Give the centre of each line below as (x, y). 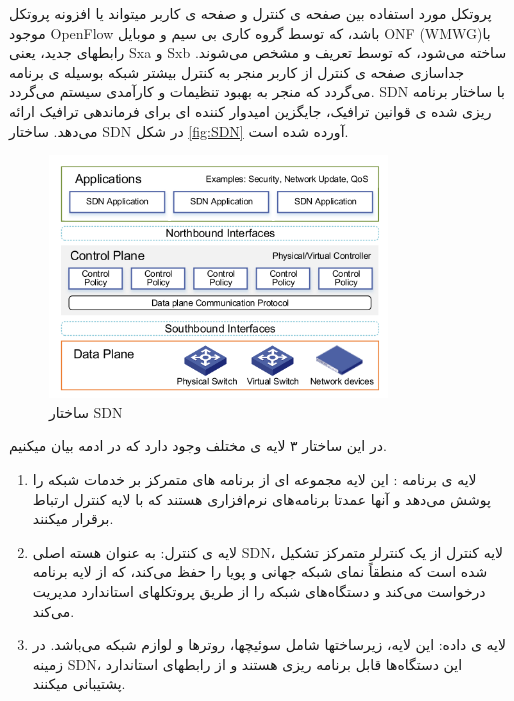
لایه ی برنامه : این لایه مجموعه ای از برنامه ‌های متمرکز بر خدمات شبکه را (254, 478)
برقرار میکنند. (73, 518)
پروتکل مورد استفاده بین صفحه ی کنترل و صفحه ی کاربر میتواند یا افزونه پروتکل (250, 13)
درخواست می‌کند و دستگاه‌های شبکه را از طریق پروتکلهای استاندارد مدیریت (259, 590)
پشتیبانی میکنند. (79, 683)
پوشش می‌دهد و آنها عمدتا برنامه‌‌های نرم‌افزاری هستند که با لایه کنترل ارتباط (261, 498)
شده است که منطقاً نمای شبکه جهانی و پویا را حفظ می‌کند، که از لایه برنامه (260, 571)
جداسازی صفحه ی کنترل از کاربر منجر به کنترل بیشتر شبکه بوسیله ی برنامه (237, 71)
